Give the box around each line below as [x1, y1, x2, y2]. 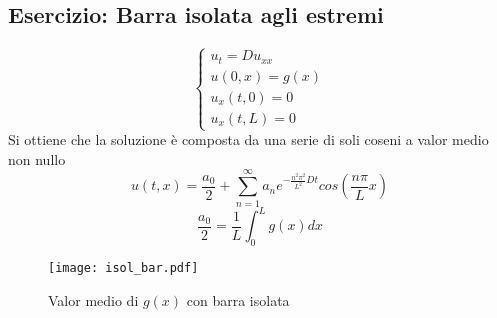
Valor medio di [48, 289, 139, 310]
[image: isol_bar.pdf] [48, 260, 199, 275]
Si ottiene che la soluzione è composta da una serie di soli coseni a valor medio [8, 129, 489, 150]
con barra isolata [186, 289, 290, 310]
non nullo [8, 148, 66, 169]
